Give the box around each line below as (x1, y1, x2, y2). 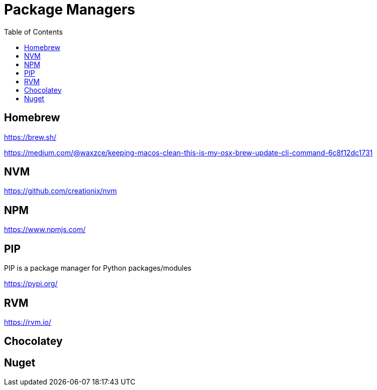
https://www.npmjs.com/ (4, 225, 86, 234)
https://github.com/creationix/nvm (4, 186, 117, 196)
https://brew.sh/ (4, 132, 57, 141)
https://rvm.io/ (4, 317, 52, 326)
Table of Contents (4, 27, 63, 36)
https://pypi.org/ (4, 279, 58, 288)
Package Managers (4, 1, 135, 18)
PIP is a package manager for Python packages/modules (4, 264, 192, 273)
